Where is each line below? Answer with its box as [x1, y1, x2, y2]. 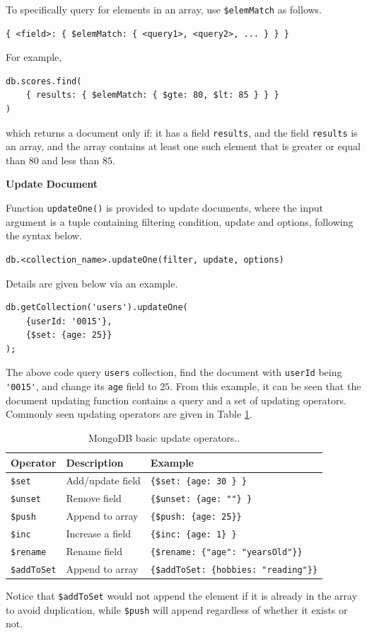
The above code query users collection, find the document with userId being [6, 365, 342, 380]
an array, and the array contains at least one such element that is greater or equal [6, 139, 361, 154]
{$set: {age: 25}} [25, 330, 112, 341]
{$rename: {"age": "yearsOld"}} [150, 547, 303, 558]
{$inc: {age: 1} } [150, 530, 237, 540]
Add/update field [66, 473, 141, 488]
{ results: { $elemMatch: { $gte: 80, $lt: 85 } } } [25, 90, 279, 101]
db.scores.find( [6, 76, 82, 86]
